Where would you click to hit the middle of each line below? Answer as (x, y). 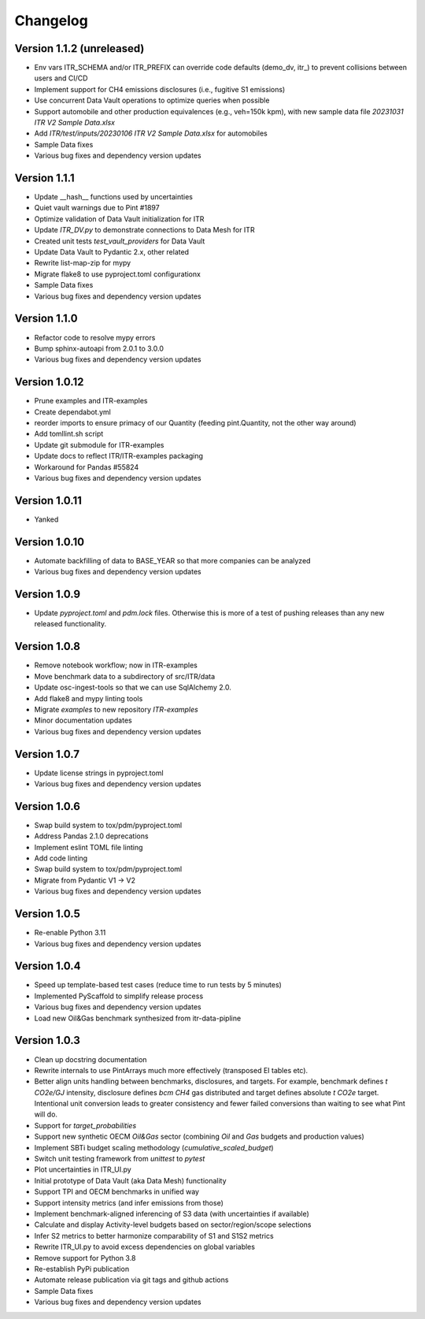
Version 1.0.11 (48, 500)
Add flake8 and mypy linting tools (89, 698)
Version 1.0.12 (49, 382)
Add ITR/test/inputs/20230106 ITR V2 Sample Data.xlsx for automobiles (151, 133)
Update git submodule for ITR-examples (99, 444)
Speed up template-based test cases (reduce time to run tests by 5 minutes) (158, 985)
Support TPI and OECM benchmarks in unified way (117, 1192)
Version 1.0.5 (47, 914)
